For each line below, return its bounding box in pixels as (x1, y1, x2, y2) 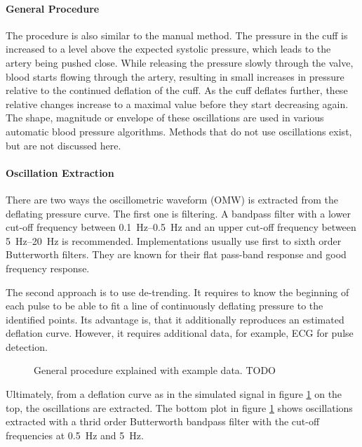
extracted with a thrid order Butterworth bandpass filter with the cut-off (6, 414, 320, 429)
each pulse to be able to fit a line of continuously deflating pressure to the (6, 298, 323, 313)
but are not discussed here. (6, 138, 121, 152)
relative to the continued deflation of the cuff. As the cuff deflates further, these (6, 83, 348, 98)
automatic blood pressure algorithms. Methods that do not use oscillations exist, (6, 124, 352, 138)
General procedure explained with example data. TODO (34, 363, 276, 378)
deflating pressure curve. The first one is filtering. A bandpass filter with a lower (6, 206, 351, 220)
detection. (6, 339, 48, 354)
